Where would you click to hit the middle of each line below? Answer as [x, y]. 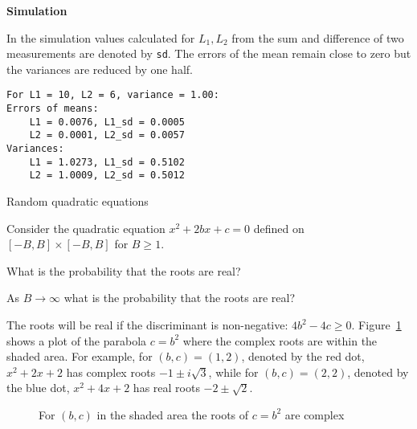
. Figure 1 [376, 325]
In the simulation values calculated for [101, 37]
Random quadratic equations [78, 201]
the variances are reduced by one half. [100, 69]
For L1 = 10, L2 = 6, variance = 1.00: [113, 95]
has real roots [166, 388]
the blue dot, [38, 388]
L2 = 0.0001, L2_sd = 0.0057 [107, 135]
